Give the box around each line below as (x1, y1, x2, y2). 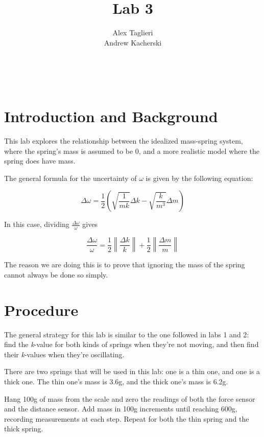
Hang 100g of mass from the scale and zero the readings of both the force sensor (4, 393, 255, 404)
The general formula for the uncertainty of (4, 172, 137, 183)
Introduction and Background (4, 106, 218, 127)
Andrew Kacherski (104, 37, 162, 48)
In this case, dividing (4, 219, 69, 229)
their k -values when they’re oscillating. (4, 349, 125, 359)
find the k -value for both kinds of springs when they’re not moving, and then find (4, 339, 259, 350)
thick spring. (4, 423, 43, 434)
